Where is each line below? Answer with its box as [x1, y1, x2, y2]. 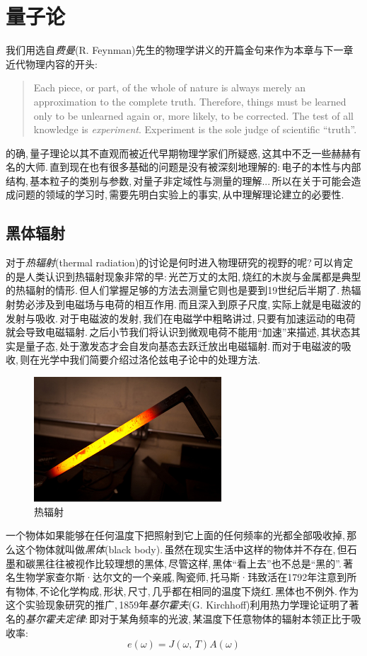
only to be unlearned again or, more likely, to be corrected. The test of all [33, 108, 354, 123]
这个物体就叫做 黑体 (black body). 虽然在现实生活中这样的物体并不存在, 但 [15, 541, 347, 556]
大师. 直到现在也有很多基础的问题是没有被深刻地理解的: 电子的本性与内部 [25, 159, 361, 174]
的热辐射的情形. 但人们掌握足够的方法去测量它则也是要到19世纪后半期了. [6, 283, 340, 298]
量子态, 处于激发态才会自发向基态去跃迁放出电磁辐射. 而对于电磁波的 [25, 338, 342, 353]
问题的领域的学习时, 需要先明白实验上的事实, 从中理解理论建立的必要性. [15, 187, 344, 202]
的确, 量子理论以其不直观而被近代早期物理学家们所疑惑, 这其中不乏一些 [6, 145, 332, 160]
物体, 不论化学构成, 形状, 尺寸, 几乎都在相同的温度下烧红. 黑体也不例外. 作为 [15, 583, 359, 598]
